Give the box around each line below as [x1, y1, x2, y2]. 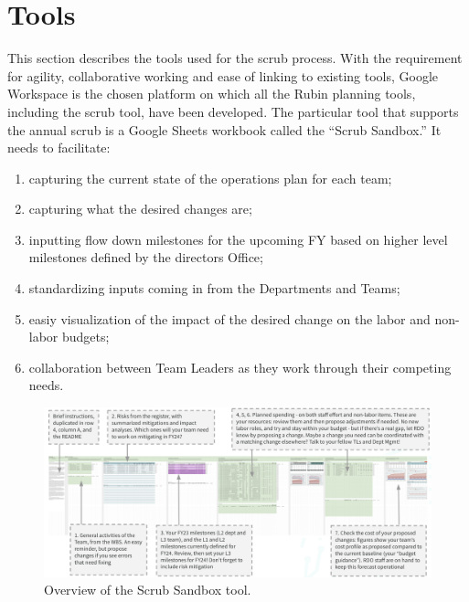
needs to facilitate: [7, 138, 111, 157]
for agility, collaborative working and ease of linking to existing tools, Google [7, 66, 439, 85]
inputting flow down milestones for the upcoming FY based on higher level [28, 229, 448, 248]
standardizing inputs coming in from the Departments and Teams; [28, 279, 400, 298]
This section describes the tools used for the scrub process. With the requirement [7, 48, 463, 68]
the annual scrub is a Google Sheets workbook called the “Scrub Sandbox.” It [7, 120, 442, 139]
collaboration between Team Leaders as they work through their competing [28, 357, 452, 376]
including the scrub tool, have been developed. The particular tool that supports [7, 101, 459, 121]
